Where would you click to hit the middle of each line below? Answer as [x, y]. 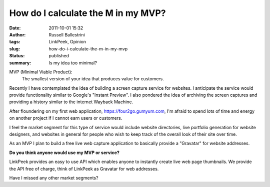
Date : [15, 28]
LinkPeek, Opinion [67, 42]
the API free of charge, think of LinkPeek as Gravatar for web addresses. [84, 169]
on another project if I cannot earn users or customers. [66, 118]
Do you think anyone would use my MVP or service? [64, 153]
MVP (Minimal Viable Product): [41, 72]
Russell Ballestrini [67, 34]
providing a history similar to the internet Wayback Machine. [71, 102]
